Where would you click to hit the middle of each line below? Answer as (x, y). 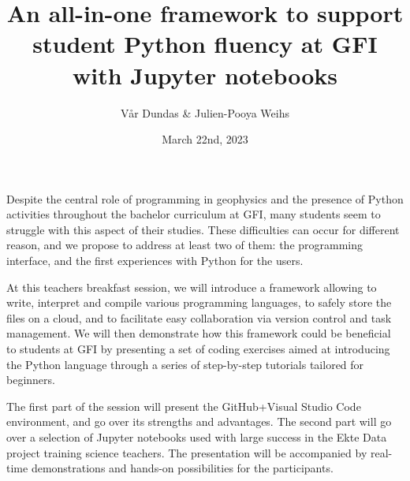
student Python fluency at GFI (205, 44)
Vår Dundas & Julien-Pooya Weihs (205, 112)
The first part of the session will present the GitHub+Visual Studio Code (184, 406)
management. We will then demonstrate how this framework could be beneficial (199, 333)
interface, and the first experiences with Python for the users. (155, 261)
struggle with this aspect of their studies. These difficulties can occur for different (203, 229)
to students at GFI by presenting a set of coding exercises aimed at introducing (198, 349)
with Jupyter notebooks (205, 75)
